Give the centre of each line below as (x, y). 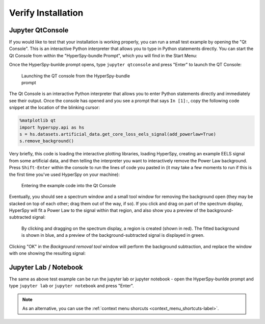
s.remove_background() (47, 141)
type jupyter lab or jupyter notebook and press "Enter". (72, 286)
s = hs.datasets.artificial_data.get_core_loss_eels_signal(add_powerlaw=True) (118, 134)
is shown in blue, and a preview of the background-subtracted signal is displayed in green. (113, 235)
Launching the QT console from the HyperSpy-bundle (76, 75)
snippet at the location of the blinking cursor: (54, 107)
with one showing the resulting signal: (47, 253)
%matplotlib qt (38, 121)
